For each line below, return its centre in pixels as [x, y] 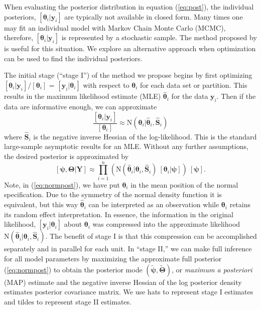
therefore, [19, 37]
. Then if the [236, 96]
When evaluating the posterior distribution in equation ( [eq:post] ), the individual [129, 7]
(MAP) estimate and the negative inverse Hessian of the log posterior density [123, 282]
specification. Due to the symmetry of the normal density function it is [113, 194]
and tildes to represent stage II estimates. [68, 301]
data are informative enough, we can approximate [81, 106]
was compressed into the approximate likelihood [166, 224]
